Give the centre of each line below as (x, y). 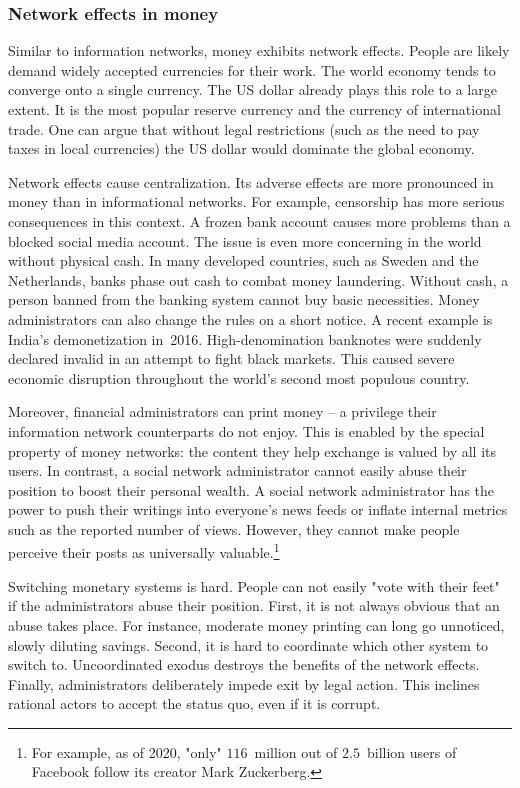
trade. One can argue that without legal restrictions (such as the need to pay (244, 128)
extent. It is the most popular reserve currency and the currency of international (254, 109)
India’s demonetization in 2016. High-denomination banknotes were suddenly (245, 338)
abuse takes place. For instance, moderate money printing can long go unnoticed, (256, 624)
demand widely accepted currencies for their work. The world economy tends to (252, 69)
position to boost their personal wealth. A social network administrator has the (251, 489)
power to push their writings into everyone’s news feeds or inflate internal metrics (258, 509)
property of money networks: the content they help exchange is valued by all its (252, 450)
